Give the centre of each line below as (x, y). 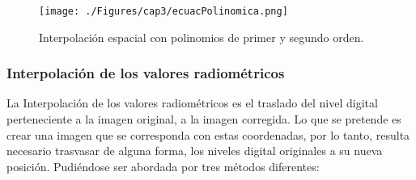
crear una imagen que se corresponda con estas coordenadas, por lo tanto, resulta (208, 134)
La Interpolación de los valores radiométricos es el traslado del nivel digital (192, 103)
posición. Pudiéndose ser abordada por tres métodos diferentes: (163, 166)
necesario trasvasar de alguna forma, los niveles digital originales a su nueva (195, 151)
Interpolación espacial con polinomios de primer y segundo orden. (202, 37)
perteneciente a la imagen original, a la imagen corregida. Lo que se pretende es (204, 119)
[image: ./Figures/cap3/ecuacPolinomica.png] (163, 11)
